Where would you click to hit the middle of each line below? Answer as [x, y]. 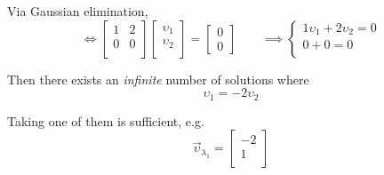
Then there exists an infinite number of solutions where [158, 79]
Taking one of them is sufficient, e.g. [106, 120]
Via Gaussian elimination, [78, 11]
